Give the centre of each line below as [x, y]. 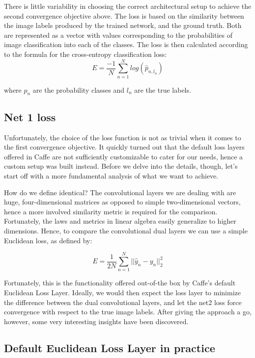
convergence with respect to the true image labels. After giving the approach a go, [128, 312]
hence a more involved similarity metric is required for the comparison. [111, 211]
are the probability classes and [79, 89]
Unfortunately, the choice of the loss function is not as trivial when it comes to [123, 137]
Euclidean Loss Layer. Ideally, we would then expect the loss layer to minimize [122, 292]
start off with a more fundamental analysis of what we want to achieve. [111, 176]
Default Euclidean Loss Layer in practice [110, 347]
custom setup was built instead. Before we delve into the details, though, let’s [121, 166]
